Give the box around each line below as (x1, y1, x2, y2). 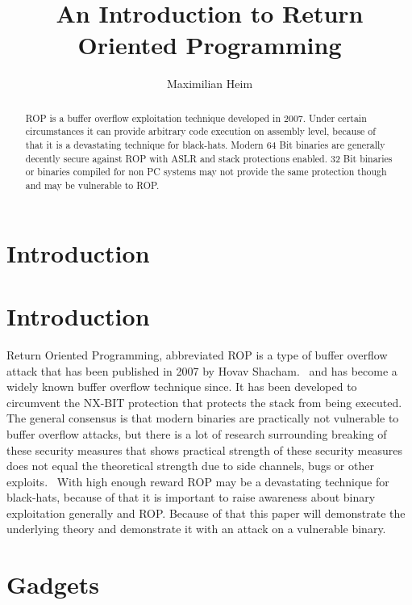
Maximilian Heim (166, 75, 253, 92)
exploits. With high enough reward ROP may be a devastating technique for (6, 473, 389, 489)
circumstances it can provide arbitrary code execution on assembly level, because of (25, 124, 376, 138)
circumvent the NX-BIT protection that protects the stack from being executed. (6, 393, 402, 410)
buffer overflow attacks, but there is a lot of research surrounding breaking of (6, 425, 387, 442)
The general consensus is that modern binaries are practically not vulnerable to (6, 410, 399, 426)
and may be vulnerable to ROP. (25, 178, 160, 191)
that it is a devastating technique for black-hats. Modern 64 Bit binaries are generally (25, 138, 385, 152)
